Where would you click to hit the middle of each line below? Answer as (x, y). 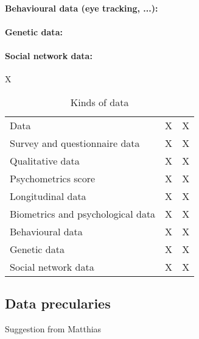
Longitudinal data (48, 196)
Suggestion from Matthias (53, 328)
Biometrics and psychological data (83, 213)
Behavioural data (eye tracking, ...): (82, 8)
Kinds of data (100, 102)
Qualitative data (45, 160)
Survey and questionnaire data (75, 143)
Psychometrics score (53, 178)
